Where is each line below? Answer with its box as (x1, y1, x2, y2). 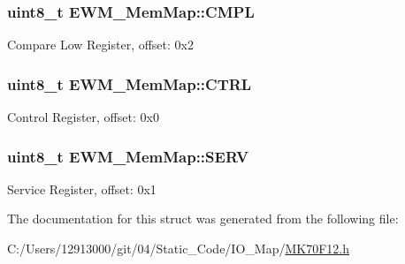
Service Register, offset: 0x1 (7, 179, 157, 198)
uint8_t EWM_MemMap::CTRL (7, 72, 252, 94)
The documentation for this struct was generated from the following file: (7, 209, 399, 228)
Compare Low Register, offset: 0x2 (7, 35, 194, 54)
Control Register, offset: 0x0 (7, 108, 159, 126)
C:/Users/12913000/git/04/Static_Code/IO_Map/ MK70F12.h (7, 239, 349, 258)
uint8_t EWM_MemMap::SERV (7, 145, 249, 167)
